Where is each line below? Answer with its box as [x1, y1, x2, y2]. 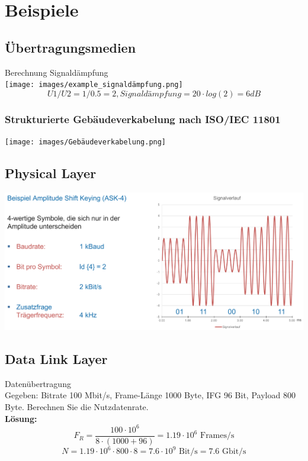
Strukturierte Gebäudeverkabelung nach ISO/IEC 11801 [5, 111, 281, 126]
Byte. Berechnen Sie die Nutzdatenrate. [5, 400, 149, 412]
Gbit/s [222, 447, 246, 456]
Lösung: [5, 412, 37, 424]
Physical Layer [5, 164, 97, 182]
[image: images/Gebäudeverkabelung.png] [5, 138, 166, 147]
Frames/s [200, 431, 235, 440]
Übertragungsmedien [5, 38, 136, 56]
